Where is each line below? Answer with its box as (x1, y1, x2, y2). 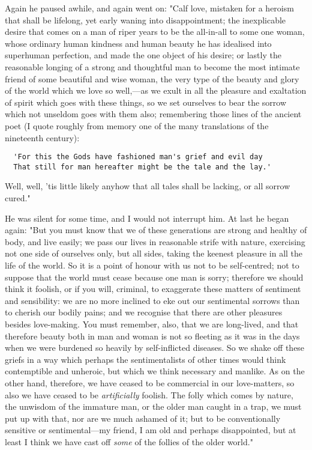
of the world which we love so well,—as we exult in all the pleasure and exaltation (5, 84, 307, 97)
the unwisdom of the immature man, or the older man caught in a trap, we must (5, 400, 302, 413)
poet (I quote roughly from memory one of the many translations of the (5, 119, 269, 132)
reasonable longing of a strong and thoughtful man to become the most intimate (5, 60, 300, 73)
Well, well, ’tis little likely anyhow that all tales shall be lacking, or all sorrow (5, 180, 290, 192)
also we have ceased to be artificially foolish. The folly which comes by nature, (5, 388, 293, 401)
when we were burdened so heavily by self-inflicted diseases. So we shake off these (5, 341, 305, 354)
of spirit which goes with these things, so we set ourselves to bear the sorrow (5, 96, 287, 108)
